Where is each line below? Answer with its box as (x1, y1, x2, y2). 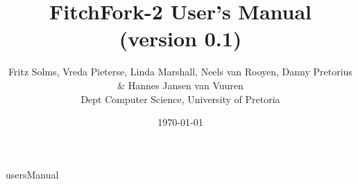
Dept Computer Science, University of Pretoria (80, 91, 280, 106)
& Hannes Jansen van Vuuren (117, 77, 244, 92)
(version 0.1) (119, 24, 242, 53)
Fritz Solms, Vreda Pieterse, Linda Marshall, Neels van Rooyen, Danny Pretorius (8, 64, 352, 79)
